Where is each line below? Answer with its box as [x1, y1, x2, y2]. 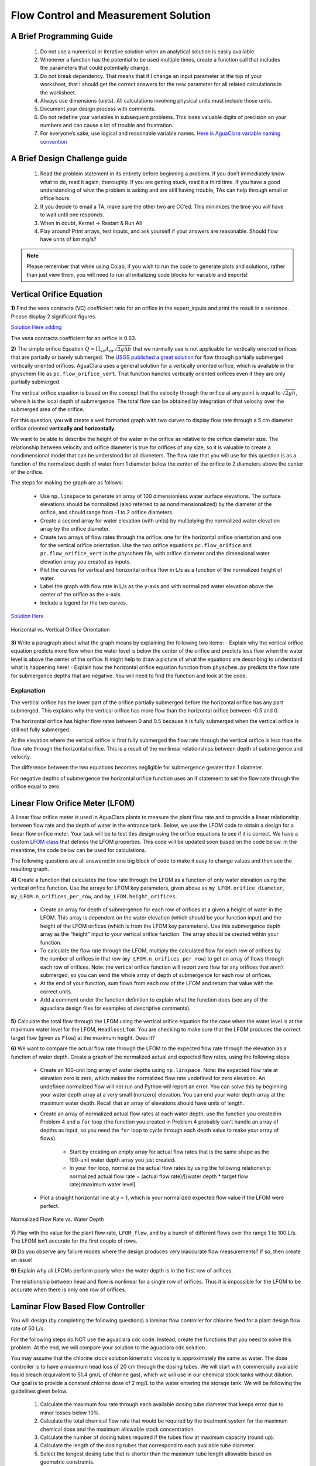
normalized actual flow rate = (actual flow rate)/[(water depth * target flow [69, 1173, 249, 1180]
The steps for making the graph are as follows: [11, 479, 123, 486]
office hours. [40, 195, 71, 202]
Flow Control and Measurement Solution [11, 9, 211, 22]
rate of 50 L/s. [11, 1325, 45, 1332]
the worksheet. [40, 89, 77, 96]
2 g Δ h [117, 346, 132, 352]
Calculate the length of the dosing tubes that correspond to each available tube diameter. [40, 1442, 256, 1449]
